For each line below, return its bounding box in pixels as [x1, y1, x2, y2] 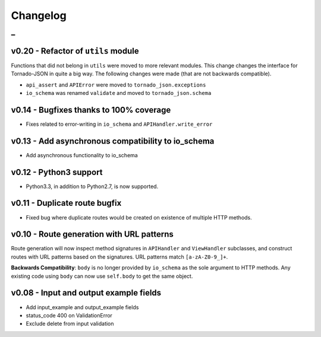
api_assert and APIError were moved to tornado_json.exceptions [26, 81, 206, 88]
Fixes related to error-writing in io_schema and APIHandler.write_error [26, 120, 213, 128]
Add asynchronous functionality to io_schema [26, 151, 138, 158]
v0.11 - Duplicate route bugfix [11, 198, 122, 208]
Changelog [11, 9, 67, 22]
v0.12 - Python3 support [11, 167, 103, 177]
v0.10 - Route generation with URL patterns [11, 229, 174, 240]
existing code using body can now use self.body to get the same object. [11, 272, 193, 279]
